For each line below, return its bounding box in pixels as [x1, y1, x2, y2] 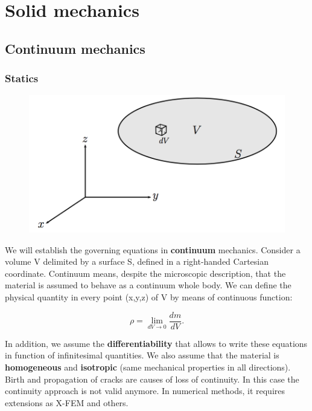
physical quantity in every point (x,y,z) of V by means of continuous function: [5, 291, 293, 303]
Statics [5, 71, 39, 86]
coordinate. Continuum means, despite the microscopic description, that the [5, 267, 286, 279]
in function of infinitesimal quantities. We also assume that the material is [5, 349, 279, 361]
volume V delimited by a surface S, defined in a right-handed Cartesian [5, 255, 269, 268]
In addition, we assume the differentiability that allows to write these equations [5, 337, 308, 349]
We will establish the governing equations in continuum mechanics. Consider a [5, 243, 301, 256]
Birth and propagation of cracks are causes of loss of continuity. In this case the [5, 372, 299, 385]
